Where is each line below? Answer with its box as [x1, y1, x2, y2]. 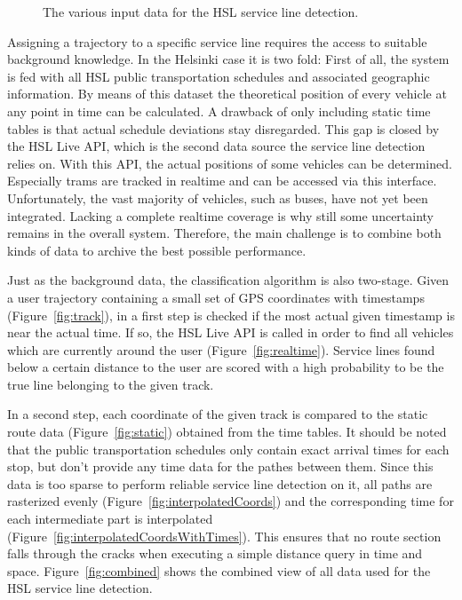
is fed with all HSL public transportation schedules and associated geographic [7, 67, 430, 85]
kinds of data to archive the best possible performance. [7, 241, 307, 259]
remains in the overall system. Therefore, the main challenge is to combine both [7, 224, 442, 242]
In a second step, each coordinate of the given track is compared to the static [7, 405, 428, 423]
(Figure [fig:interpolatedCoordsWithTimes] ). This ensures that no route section [7, 526, 442, 545]
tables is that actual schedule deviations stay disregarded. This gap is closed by [7, 119, 440, 138]
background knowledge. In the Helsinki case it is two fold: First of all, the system [7, 50, 450, 68]
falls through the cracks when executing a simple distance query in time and [7, 544, 423, 563]
